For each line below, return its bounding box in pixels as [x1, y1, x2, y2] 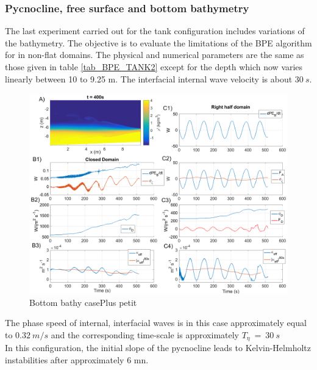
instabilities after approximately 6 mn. [5, 353, 149, 366]
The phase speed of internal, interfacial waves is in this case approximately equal [5, 316, 307, 329]
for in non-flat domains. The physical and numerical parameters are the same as [5, 48, 304, 61]
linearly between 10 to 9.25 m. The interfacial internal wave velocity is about [5, 72, 293, 85]
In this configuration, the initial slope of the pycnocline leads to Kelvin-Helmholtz [5, 341, 311, 354]
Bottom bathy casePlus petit [29, 296, 137, 308]
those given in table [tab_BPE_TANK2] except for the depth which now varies [5, 60, 303, 73]
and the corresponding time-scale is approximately [51, 328, 239, 341]
